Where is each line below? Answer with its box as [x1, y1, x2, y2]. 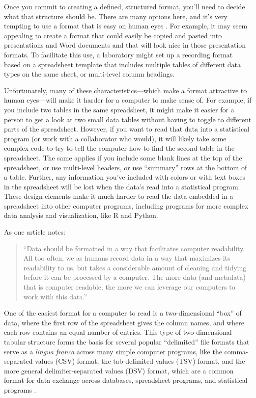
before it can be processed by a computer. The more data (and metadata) [23, 272, 246, 282]
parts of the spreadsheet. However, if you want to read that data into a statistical [4, 124, 250, 134]
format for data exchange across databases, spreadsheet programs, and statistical [4, 375, 248, 385]
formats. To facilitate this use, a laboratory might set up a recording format [4, 49, 233, 59]
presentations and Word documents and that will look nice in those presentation [4, 40, 246, 50]
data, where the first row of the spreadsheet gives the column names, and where [4, 317, 244, 327]
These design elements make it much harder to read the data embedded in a [4, 191, 233, 201]
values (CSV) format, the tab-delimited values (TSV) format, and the [35, 356, 245, 366]
